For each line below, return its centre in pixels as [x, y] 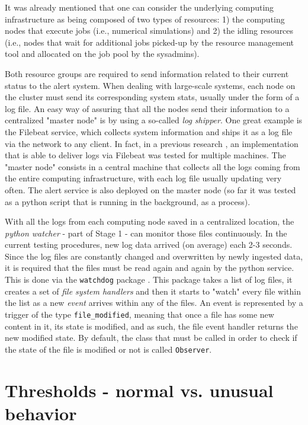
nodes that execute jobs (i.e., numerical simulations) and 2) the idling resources [149, 31]
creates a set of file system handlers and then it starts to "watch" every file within [153, 291]
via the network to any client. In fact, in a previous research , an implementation [152, 143]
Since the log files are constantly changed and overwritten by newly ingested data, [154, 256]
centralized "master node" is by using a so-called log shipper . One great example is [154, 120]
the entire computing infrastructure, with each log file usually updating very [143, 178]
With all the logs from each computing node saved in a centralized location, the [150, 221]
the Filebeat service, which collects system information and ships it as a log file [149, 131]
